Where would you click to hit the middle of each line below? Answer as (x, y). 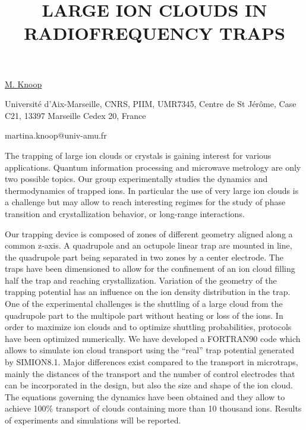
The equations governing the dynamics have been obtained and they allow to (145, 396)
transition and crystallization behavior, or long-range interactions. (125, 213)
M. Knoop (23, 84)
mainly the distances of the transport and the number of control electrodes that (150, 373)
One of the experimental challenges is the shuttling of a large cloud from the (144, 304)
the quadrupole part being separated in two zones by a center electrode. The (144, 257)
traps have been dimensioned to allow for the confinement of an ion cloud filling (150, 269)
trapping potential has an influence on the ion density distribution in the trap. (148, 292)
